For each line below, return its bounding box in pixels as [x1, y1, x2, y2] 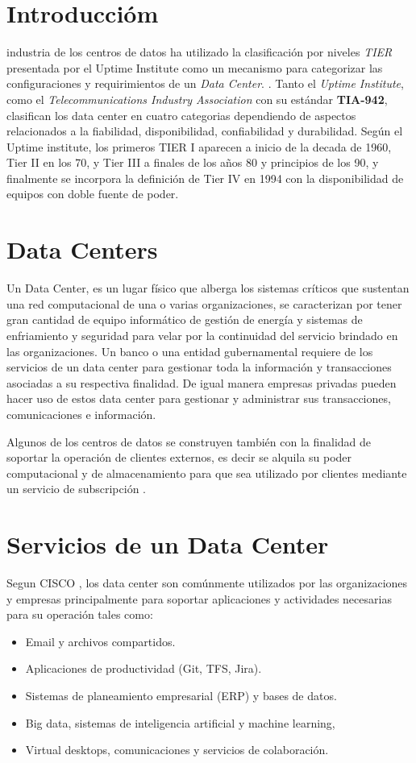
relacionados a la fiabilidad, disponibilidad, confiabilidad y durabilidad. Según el [6, 122, 403, 139]
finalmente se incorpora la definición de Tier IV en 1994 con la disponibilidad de [6, 169, 404, 186]
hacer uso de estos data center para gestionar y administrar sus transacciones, [6, 390, 391, 407]
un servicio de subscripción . [6, 480, 146, 497]
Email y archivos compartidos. [25, 632, 176, 649]
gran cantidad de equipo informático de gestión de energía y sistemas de [6, 311, 363, 328]
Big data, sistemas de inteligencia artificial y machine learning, [25, 714, 335, 731]
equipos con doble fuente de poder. [6, 185, 179, 202]
